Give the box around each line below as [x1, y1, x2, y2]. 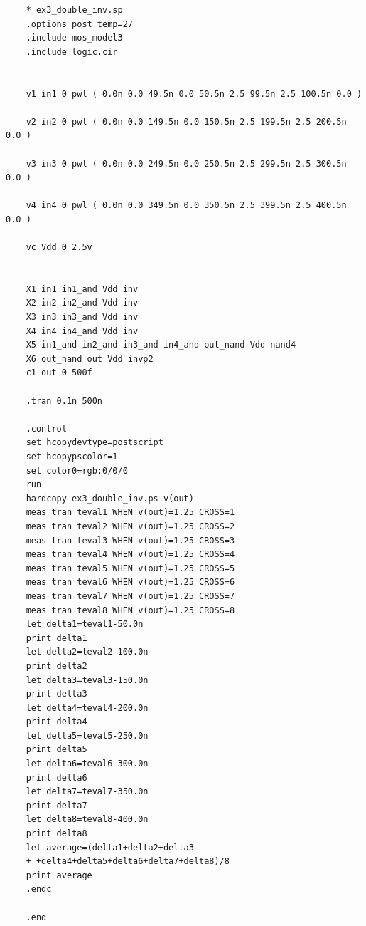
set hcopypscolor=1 [26, 452, 118, 462]
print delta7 [26, 800, 87, 811]
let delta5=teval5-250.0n [26, 730, 149, 741]
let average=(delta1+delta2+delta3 [26, 842, 194, 853]
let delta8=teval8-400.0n [26, 814, 149, 825]
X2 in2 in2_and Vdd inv [26, 298, 139, 308]
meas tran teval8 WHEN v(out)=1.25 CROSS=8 [26, 605, 235, 615]
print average [26, 870, 92, 880]
